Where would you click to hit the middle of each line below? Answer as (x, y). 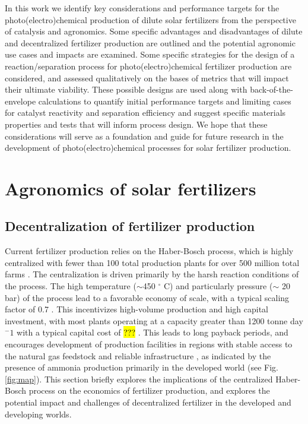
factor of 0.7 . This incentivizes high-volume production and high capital (137, 309)
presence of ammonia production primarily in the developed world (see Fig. (142, 367)
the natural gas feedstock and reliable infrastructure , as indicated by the (138, 355)
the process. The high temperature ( (71, 286)
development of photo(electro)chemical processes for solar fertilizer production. (148, 148)
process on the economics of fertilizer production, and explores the (149, 390)
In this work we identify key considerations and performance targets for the (142, 8)
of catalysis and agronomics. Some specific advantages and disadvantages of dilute (154, 31)
